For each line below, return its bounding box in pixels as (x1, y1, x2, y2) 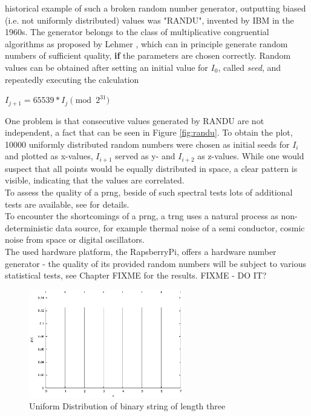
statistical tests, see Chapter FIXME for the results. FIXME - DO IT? (5, 269, 267, 282)
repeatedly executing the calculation (5, 73, 139, 85)
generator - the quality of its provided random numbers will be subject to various (5, 257, 306, 269)
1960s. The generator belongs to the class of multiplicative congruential (5, 25, 269, 38)
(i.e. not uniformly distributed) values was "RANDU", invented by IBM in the (5, 13, 294, 26)
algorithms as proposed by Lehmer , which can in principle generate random (5, 37, 288, 50)
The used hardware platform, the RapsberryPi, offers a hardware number (5, 245, 277, 257)
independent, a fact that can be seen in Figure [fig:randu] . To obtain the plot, (5, 126, 293, 139)
